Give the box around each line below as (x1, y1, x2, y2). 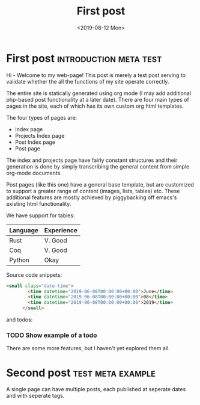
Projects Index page (14, 132, 65, 139)
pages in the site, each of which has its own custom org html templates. (6, 102, 184, 110)
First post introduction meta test (6, 51, 162, 65)
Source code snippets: (6, 271, 62, 278)
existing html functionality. (6, 200, 71, 207)
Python (9, 256, 30, 264)
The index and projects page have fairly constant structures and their (6, 156, 178, 164)
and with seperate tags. (6, 392, 65, 400)
